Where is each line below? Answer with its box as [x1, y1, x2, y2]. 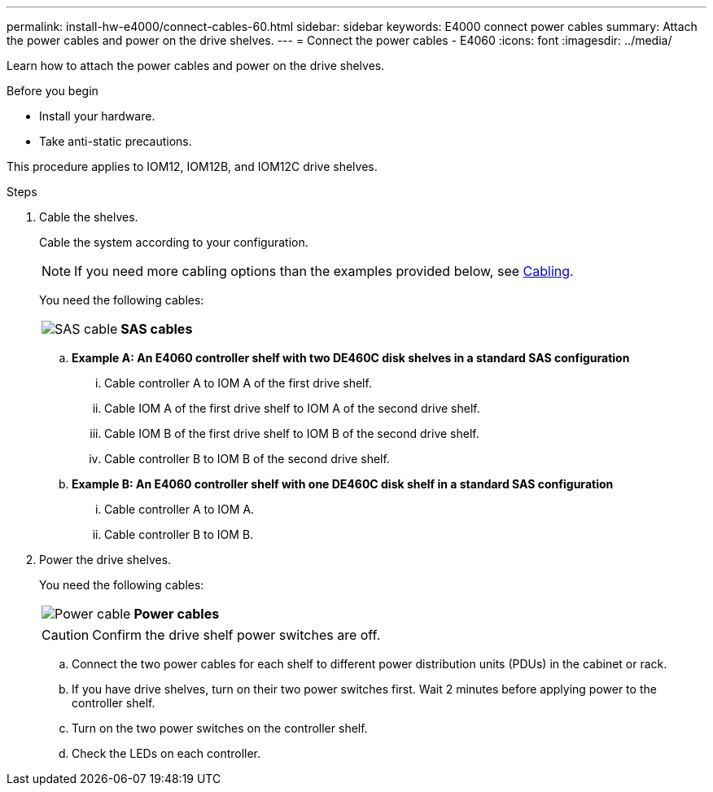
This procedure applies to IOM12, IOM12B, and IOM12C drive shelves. [7, 160, 378, 173]
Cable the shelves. [39, 210, 138, 224]
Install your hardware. [39, 109, 155, 123]
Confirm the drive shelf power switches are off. [92, 627, 381, 643]
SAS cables [120, 321, 193, 337]
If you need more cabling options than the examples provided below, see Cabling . [74, 263, 574, 279]
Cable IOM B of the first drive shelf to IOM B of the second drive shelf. [104, 427, 479, 440]
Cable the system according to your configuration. [39, 235, 308, 249]
